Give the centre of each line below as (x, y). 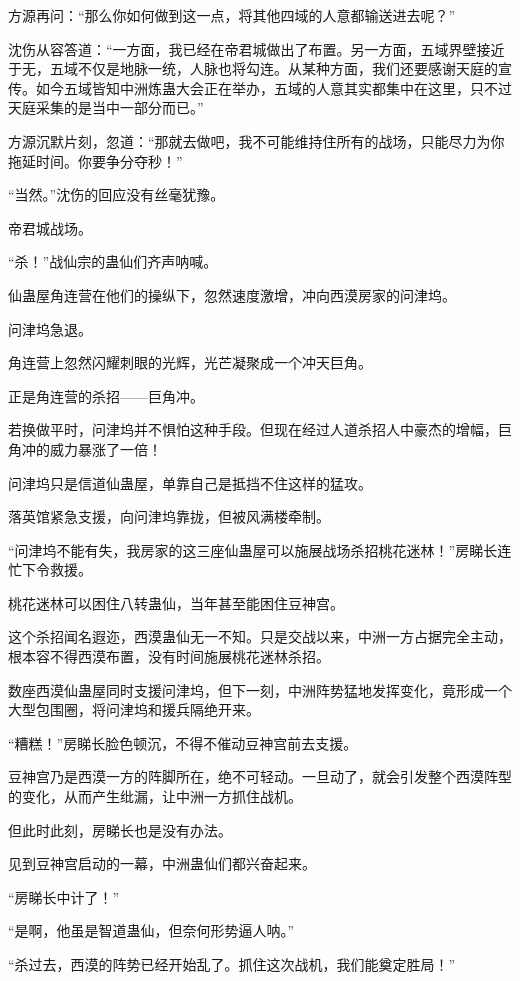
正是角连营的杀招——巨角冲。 (106, 395)
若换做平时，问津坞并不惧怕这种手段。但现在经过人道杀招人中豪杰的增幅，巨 (260, 429)
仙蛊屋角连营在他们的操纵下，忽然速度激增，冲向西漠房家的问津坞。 (232, 294)
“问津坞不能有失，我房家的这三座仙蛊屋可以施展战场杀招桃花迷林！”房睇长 (253, 549)
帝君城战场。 (50, 227)
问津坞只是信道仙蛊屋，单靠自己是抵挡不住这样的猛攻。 (190, 482)
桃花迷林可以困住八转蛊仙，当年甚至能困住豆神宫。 (176, 602)
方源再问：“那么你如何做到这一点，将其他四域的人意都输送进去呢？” (232, 15)
